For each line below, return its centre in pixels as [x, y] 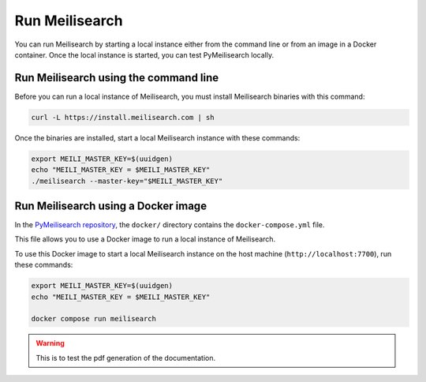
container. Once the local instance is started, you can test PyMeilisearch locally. [144, 54]
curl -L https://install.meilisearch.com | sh [123, 117]
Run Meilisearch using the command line [117, 78]
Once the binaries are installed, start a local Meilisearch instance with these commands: [157, 137]
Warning [50, 343]
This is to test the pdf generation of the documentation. [126, 358]
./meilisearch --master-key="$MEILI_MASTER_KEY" [127, 181]
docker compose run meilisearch [94, 319]
